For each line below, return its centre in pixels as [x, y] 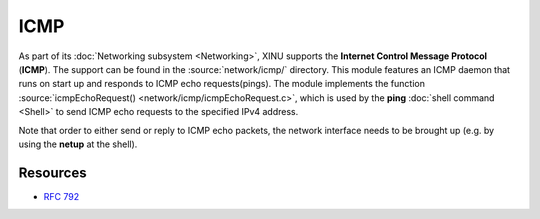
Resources [52, 172]
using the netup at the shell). [78, 144]
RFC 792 [61, 196]
